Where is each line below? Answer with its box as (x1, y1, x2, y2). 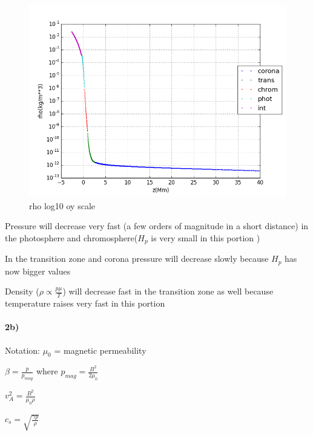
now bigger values (5, 264, 71, 277)
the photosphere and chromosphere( (5, 231, 138, 244)
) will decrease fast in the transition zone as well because (62, 285, 274, 298)
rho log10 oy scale (29, 199, 95, 212)
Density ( (5, 285, 39, 298)
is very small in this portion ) (151, 231, 260, 244)
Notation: (5, 343, 40, 356)
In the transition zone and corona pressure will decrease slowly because (5, 252, 269, 265)
